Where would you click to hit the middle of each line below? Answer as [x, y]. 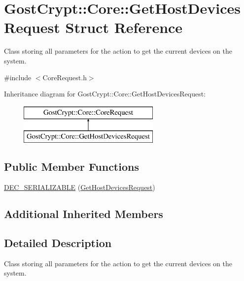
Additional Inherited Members [84, 214]
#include [18, 77]
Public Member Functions [71, 167]
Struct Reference [124, 27]
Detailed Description [58, 242]
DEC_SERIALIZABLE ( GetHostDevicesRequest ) [80, 187]
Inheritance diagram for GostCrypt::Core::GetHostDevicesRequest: [105, 94]
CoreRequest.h [65, 77]
